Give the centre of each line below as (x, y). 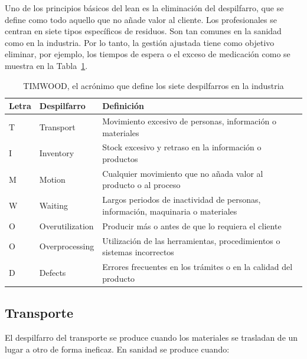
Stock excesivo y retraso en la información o (182, 147)
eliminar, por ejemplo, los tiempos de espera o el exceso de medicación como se (148, 54)
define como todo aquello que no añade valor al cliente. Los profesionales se (141, 19)
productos (120, 159)
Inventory (57, 153)
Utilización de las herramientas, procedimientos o (191, 240)
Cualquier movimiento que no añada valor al (183, 173)
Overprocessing (67, 246)
